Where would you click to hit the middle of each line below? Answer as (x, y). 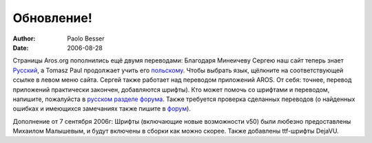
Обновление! (52, 18)
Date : (21, 47)
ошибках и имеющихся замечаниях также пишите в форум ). (102, 109)
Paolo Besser (86, 38)
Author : (24, 38)
